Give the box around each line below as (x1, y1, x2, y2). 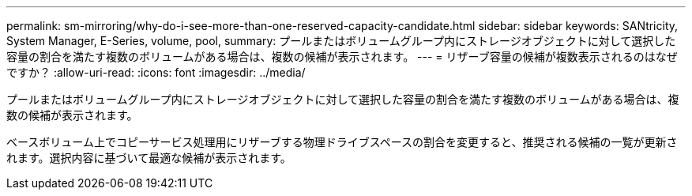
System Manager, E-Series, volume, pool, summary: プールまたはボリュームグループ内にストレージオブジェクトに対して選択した (6, 34, 676, 47)
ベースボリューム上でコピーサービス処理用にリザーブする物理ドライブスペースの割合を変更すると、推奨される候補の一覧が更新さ (6, 135, 678, 149)
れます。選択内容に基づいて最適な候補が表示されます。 (6, 151, 291, 164)
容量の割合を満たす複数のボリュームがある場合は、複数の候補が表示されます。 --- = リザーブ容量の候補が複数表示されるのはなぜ (6, 50, 678, 63)
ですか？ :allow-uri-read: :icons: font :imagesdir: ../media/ (6, 66, 306, 79)
